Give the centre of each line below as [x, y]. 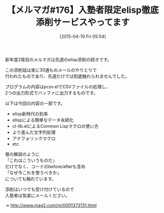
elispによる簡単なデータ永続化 [43, 120]
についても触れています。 [31, 178]
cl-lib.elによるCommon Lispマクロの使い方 [55, 126]
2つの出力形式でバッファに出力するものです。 [52, 93]
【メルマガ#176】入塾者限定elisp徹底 [83, 10]
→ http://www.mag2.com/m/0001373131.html [51, 205]
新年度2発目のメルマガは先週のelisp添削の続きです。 [59, 59]
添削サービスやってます [83, 22]
